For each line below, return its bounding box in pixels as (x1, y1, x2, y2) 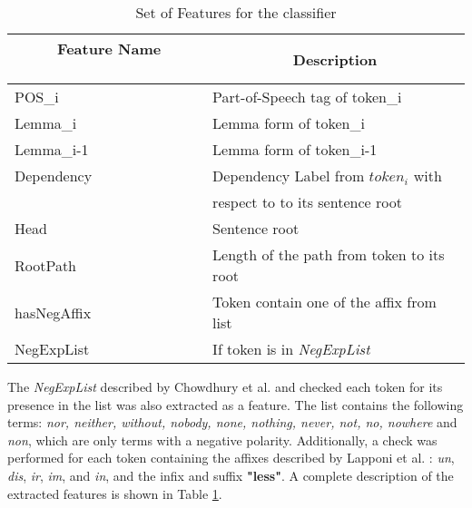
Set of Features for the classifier (135, 2, 337, 23)
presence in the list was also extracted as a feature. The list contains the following (7, 395, 464, 414)
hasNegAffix (15, 301, 92, 323)
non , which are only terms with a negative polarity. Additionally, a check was (7, 430, 438, 449)
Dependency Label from (212, 165, 365, 186)
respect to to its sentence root (212, 191, 402, 212)
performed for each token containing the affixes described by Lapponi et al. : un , (7, 448, 455, 467)
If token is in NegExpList (212, 338, 370, 359)
